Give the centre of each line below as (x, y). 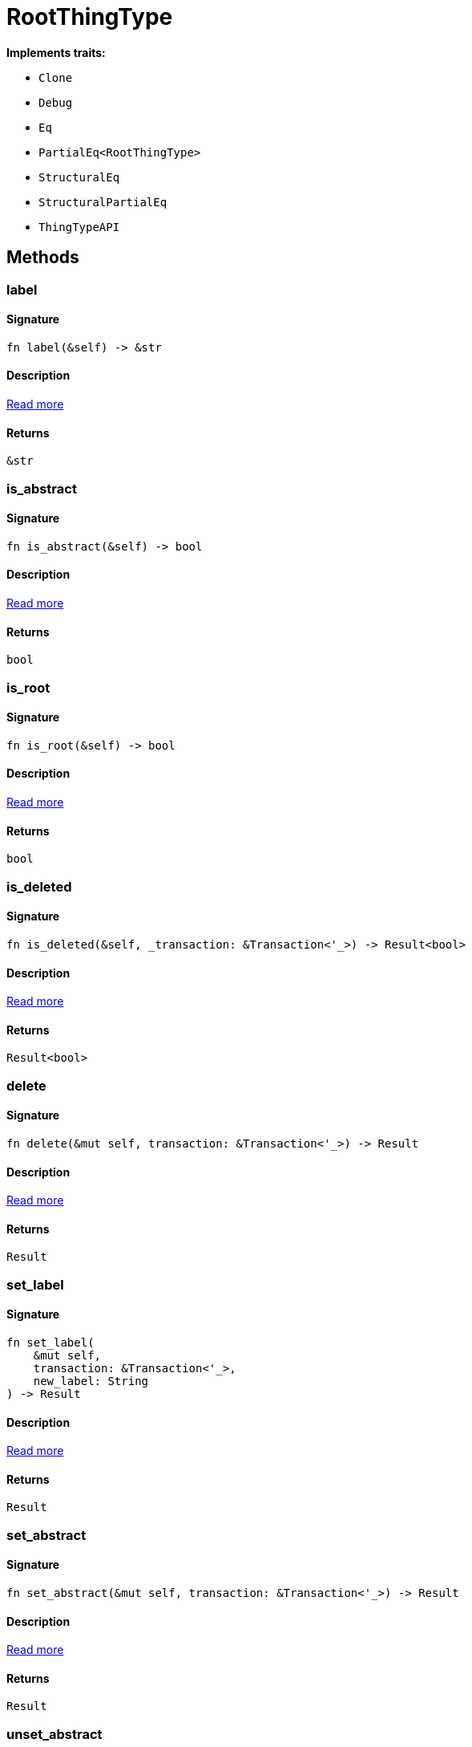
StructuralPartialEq (103, 202)
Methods (43, 258)
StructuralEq (79, 177)
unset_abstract (54, 1734)
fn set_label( (50, 1342)
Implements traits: (56, 52)
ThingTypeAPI (79, 227)
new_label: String (91, 1381)
